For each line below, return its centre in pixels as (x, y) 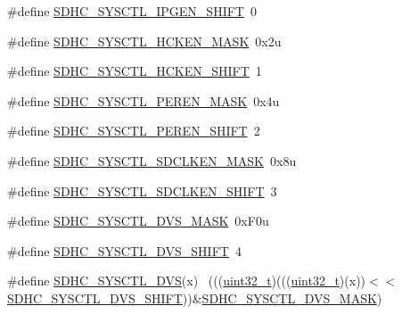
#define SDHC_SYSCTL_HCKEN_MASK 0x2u (144, 41)
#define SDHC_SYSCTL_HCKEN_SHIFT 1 (135, 71)
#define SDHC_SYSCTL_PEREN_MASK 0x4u (144, 100)
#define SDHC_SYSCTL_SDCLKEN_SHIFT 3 (142, 190)
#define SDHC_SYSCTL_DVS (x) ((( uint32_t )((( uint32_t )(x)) (187, 281)
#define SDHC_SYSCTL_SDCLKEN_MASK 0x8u (152, 160)
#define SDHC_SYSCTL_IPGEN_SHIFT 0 (132, 11)
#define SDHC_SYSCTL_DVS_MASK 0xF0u (138, 221)
